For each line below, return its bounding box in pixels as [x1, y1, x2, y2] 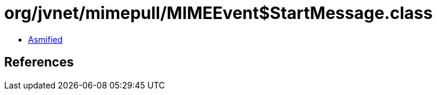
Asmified [28, 34, 63, 45]
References [4, 55, 74, 70]
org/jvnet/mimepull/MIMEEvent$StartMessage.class [4, 3, 433, 23]
